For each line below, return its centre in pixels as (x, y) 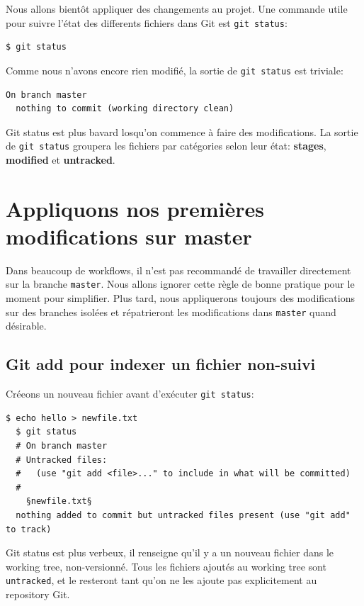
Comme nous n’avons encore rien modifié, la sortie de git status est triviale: (175, 70)
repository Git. (38, 594)
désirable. (26, 326)
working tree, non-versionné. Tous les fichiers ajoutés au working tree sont (166, 566)
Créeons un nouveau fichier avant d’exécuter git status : (130, 394)
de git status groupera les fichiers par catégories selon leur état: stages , (166, 146)
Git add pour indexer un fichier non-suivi (161, 364)
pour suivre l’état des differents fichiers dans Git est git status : (147, 22)
